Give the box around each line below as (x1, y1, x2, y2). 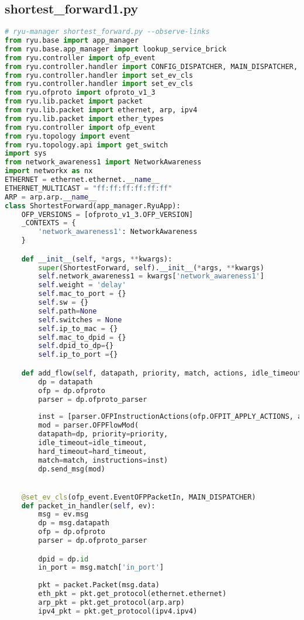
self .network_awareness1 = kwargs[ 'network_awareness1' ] (38, 272, 264, 281)
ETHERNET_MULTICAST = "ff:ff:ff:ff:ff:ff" (5, 184, 172, 192)
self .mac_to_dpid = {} (38, 333, 126, 342)
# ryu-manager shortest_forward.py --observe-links (5, 27, 210, 36)
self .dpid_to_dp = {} (38, 342, 114, 350)
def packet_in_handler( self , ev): (21, 501, 156, 510)
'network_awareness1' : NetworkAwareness (38, 228, 198, 236)
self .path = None (38, 306, 97, 315)
